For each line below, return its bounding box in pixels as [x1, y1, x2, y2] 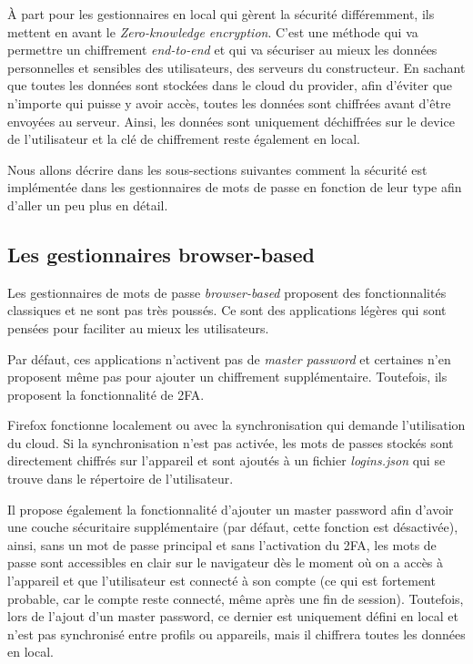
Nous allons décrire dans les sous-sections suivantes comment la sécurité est [7, 159, 428, 179]
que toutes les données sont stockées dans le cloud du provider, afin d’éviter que [7, 76, 453, 95]
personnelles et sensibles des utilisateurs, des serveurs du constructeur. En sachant [7, 57, 466, 77]
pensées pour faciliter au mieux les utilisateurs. [7, 318, 269, 337]
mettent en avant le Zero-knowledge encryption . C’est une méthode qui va [7, 22, 418, 41]
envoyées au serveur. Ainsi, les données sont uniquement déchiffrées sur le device [7, 111, 455, 130]
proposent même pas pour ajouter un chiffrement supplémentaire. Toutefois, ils [7, 367, 448, 386]
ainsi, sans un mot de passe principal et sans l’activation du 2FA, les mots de [7, 535, 437, 554]
